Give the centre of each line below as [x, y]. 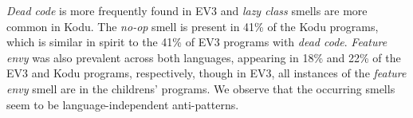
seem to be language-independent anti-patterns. [123, 104]
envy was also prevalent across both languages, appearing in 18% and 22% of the [204, 57]
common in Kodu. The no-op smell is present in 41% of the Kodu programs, [193, 26]
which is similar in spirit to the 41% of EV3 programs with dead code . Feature [197, 42]
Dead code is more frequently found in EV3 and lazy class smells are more [187, 10]
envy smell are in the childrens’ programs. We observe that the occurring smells [201, 88]
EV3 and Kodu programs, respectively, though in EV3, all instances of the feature [206, 73]
